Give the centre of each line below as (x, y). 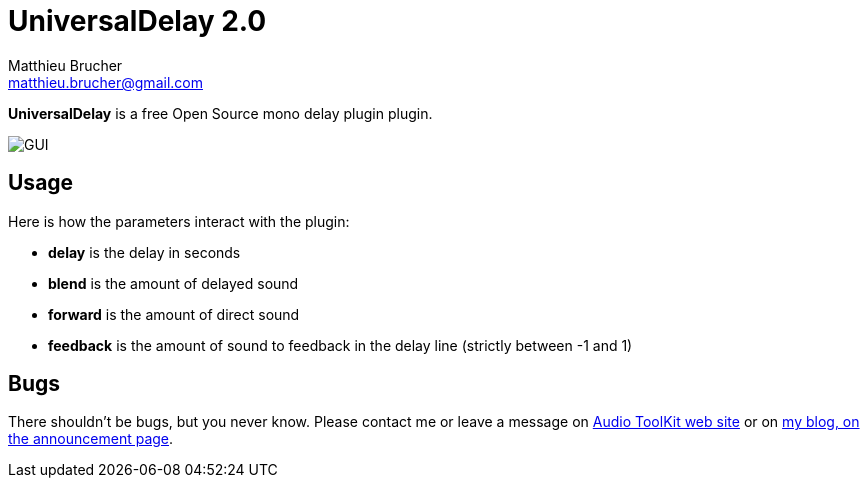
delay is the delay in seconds (144, 252)
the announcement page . (91, 439)
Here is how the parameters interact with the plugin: (179, 221)
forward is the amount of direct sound (174, 314)
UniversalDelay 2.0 (137, 21)
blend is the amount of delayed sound (173, 283)
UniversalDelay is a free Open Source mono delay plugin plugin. (220, 113)
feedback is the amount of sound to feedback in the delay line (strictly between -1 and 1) (340, 345)
